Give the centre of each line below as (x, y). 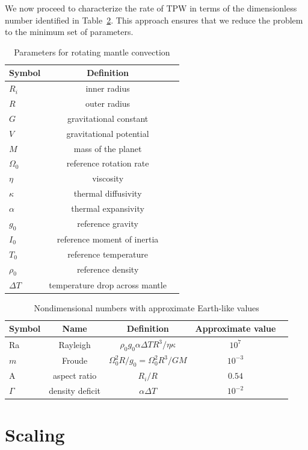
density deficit (75, 391)
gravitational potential (108, 133)
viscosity (108, 178)
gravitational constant (108, 118)
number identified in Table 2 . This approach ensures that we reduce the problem (154, 20)
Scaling (35, 435)
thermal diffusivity (108, 193)
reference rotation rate (108, 163)
